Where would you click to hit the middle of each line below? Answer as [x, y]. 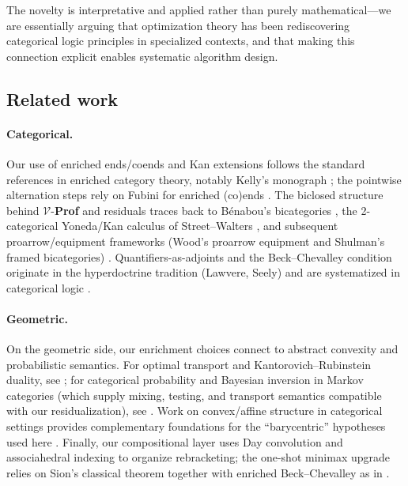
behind [23, 210]
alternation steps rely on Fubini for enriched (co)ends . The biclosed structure [195, 195]
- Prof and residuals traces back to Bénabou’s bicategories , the [204, 210]
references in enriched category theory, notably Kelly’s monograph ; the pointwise [204, 179]
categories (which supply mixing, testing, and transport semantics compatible [194, 395]
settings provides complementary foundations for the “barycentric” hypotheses [196, 426]
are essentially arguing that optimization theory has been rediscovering [178, 25]
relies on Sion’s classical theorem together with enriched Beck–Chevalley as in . [198, 472]
